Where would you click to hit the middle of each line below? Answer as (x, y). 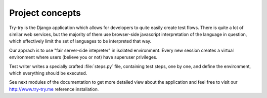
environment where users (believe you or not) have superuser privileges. (83, 57)
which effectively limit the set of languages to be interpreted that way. (80, 41)
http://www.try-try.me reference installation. (54, 89)
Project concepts (45, 13)
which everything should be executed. (48, 73)
